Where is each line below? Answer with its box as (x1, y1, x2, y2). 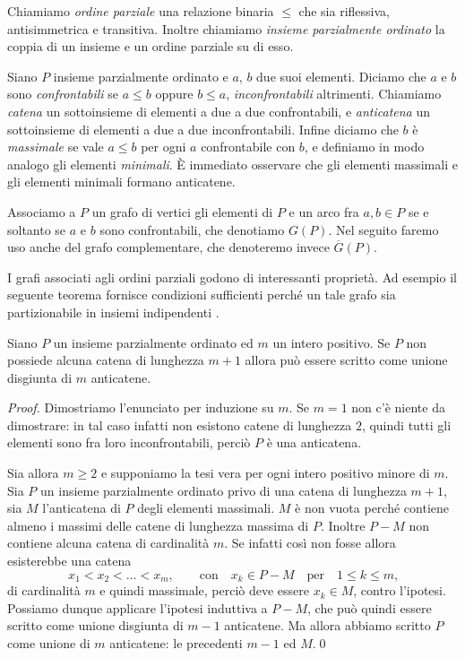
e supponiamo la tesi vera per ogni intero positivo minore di (100, 463, 430, 482)
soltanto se (7, 220, 66, 238)
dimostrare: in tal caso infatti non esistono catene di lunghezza (7, 415, 352, 434)
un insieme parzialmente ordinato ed (53, 333, 254, 351)
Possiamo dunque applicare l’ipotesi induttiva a (7, 598, 268, 617)
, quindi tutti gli (361, 415, 452, 434)
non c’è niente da (351, 398, 445, 417)
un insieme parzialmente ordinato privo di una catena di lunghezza (40, 481, 407, 499)
